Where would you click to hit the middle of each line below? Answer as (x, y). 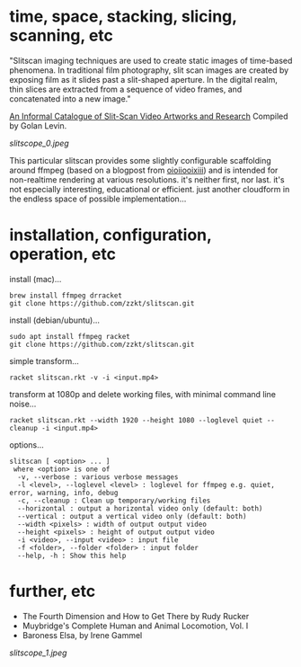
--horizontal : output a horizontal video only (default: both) (140, 508)
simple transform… (44, 360)
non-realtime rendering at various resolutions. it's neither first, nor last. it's (147, 179)
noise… (23, 404)
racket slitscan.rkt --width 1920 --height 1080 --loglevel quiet (136, 420)
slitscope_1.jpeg (38, 653)
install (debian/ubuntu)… (55, 320)
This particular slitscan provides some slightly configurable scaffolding (140, 160)
